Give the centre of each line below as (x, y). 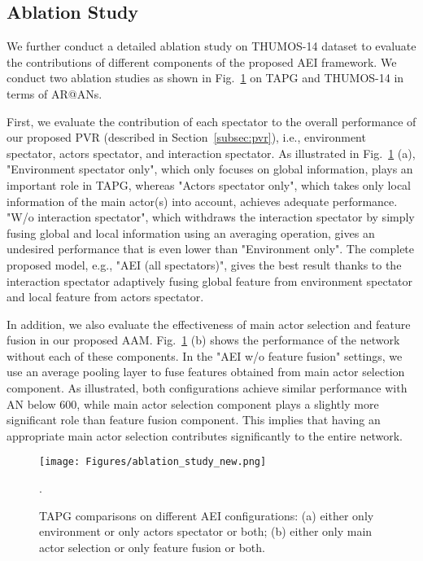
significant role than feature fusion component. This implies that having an (194, 420)
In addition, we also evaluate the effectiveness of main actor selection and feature (209, 324)
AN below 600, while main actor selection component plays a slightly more (193, 403)
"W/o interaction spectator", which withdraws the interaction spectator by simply (211, 217)
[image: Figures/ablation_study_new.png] (153, 462)
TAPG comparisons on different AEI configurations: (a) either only (207, 515)
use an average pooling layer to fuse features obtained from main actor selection (206, 372)
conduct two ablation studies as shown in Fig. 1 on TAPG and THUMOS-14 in (205, 78)
